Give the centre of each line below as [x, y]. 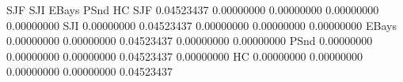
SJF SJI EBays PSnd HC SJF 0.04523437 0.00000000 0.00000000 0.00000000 [193, 9]
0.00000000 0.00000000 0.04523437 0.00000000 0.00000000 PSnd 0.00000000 [190, 41]
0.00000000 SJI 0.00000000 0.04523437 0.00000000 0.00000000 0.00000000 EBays [201, 25]
